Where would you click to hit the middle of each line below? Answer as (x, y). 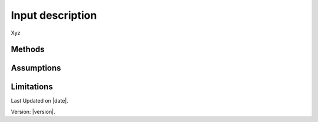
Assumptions (36, 68)
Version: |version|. (33, 111)
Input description (54, 15)
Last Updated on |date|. (40, 101)
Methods (28, 50)
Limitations (32, 87)
